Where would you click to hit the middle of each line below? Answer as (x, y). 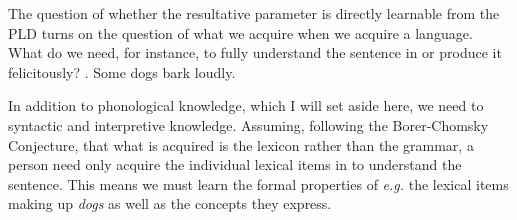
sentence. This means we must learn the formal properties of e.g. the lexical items (258, 183)
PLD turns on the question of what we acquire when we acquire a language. (240, 32)
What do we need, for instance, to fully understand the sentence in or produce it (255, 52)
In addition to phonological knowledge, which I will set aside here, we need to (246, 105)
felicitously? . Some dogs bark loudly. (122, 71)
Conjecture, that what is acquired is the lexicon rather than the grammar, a (241, 144)
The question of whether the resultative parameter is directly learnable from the (254, 13)
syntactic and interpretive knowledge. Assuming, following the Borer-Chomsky (248, 124)
